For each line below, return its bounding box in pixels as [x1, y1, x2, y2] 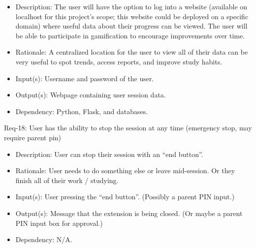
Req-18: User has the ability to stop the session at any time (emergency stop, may [4, 123, 252, 133]
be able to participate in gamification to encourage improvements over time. [15, 30, 245, 40]
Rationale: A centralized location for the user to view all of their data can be [15, 47, 248, 57]
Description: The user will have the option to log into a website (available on [15, 1, 248, 11]
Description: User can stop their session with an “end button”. [15, 149, 203, 159]
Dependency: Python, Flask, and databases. [15, 106, 148, 116]
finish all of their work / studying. [15, 175, 119, 185]
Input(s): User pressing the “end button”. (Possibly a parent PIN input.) [15, 191, 235, 202]
